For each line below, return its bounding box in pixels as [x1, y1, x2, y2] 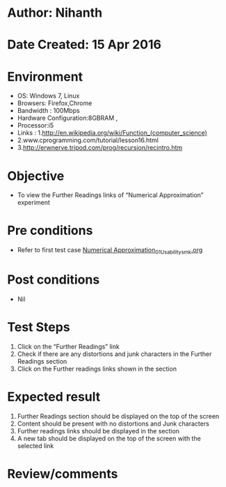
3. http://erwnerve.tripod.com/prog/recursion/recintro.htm [17, 144, 183, 152]
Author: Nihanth [7, 5, 103, 21]
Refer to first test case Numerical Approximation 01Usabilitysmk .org [17, 246, 203, 256]
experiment [17, 199, 51, 207]
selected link [17, 441, 54, 450]
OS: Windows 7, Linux [17, 92, 80, 100]
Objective [7, 168, 65, 184]
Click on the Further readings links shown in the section [17, 364, 177, 373]
